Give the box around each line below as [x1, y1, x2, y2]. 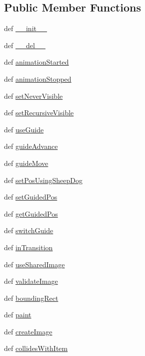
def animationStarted [4, 57, 69, 67]
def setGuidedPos [4, 192, 57, 202]
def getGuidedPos [4, 208, 58, 219]
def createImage [4, 326, 52, 336]
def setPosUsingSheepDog [4, 174, 82, 185]
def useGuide [4, 124, 44, 134]
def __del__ [4, 40, 45, 50]
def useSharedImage [4, 259, 65, 269]
